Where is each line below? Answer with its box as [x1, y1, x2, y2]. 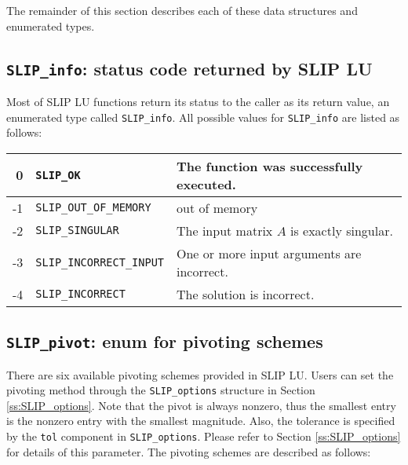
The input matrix [177, 221, 273, 240]
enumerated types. [6, 17, 95, 34]
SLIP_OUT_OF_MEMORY [35, 201, 151, 214]
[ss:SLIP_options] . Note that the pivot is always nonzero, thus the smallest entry [6, 397, 396, 413]
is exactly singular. [290, 221, 393, 240]
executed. [177, 174, 236, 193]
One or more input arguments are [177, 243, 362, 262]
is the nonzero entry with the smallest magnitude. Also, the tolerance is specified [6, 412, 395, 429]
